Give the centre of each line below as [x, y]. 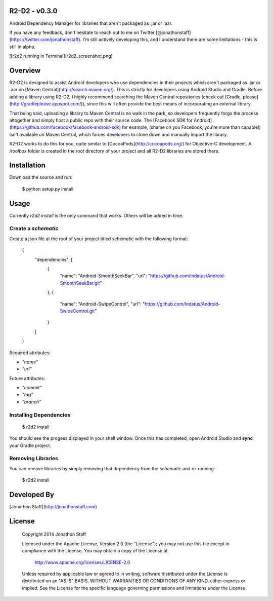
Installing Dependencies [40, 415]
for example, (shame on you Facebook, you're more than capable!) [192, 127]
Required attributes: [30, 353]
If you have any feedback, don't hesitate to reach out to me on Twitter [82, 32]
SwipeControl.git [77, 311]
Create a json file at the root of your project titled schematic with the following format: [99, 239]
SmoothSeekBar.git [80, 283]
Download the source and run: [41, 177]
